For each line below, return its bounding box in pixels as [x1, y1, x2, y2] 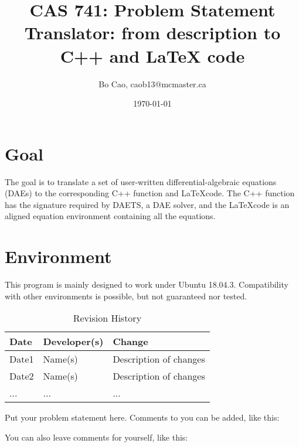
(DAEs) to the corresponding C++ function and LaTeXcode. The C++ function [5, 187, 295, 199]
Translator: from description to [24, 21, 281, 45]
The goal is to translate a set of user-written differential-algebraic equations [5, 175, 277, 187]
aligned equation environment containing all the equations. [5, 210, 216, 222]
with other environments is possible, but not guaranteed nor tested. [5, 289, 247, 302]
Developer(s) [43, 335, 104, 349]
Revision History [73, 311, 142, 325]
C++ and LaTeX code [60, 43, 245, 67]
